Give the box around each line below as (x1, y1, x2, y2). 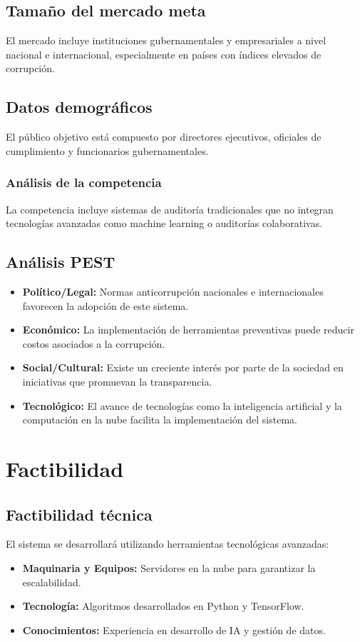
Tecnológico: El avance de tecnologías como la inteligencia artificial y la (22, 398, 342, 413)
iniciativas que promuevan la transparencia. (22, 373, 212, 388)
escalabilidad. (22, 574, 81, 589)
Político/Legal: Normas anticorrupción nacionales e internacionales (22, 284, 324, 299)
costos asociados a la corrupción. (22, 336, 165, 351)
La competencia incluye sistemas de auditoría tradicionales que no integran (6, 201, 334, 216)
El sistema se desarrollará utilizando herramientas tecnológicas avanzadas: (6, 536, 329, 551)
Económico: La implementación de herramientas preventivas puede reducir (22, 322, 354, 337)
